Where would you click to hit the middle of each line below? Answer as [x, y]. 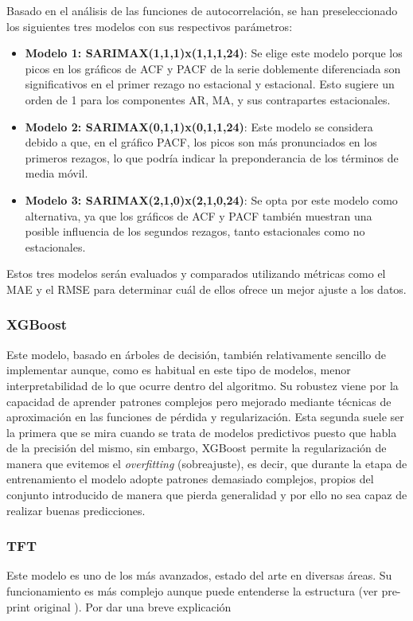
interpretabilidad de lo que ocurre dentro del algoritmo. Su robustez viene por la [203, 385]
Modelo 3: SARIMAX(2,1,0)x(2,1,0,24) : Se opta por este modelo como [211, 199]
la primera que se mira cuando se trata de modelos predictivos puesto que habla [202, 432]
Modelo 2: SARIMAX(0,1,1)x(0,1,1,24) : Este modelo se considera [199, 126]
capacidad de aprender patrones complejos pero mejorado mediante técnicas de [199, 401]
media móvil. [56, 173]
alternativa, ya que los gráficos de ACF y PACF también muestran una [199, 215]
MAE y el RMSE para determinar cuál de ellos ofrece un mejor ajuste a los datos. [206, 289]
